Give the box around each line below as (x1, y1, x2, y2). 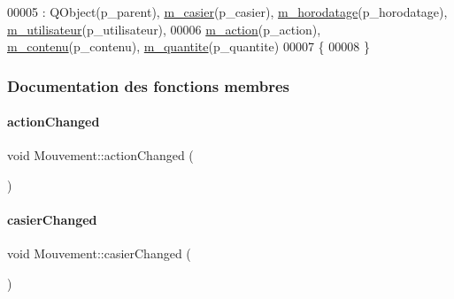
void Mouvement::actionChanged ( (7, 146, 194, 165)
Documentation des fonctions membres (7, 74, 290, 96)
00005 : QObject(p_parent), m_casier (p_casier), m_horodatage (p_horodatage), (7, 3, 448, 20)
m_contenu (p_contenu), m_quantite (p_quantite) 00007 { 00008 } (7, 37, 370, 56)
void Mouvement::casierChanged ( (7, 244, 191, 263)
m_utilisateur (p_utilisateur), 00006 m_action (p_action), (7, 19, 321, 38)
